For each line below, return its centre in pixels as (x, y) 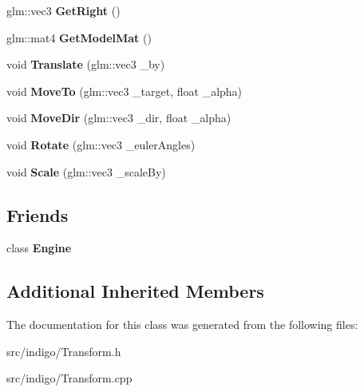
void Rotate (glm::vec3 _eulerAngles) (101, 144)
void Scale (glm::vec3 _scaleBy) (86, 171)
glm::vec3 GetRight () (63, 10)
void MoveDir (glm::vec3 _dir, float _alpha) (119, 118)
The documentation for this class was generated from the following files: (182, 325)
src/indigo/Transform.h (64, 351)
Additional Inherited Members (135, 291)
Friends (38, 214)
